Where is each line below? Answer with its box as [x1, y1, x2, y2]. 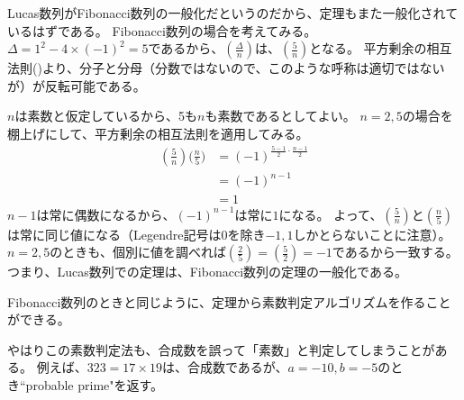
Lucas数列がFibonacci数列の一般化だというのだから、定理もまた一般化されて [7, 4, 459, 22]
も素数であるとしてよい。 [205, 106, 356, 125]
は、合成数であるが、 [161, 358, 288, 377]
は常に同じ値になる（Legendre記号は [7, 224, 222, 243]
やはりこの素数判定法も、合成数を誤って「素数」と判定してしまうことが [7, 340, 435, 359]
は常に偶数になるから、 [36, 205, 176, 223]
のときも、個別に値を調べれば [50, 242, 226, 261]
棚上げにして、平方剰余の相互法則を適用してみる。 [7, 123, 309, 142]
